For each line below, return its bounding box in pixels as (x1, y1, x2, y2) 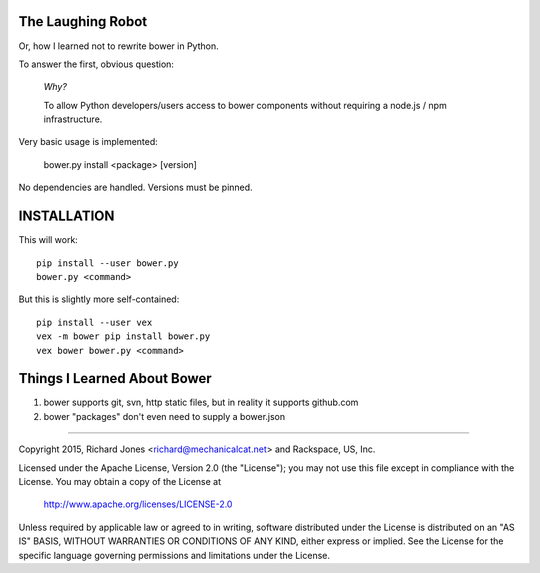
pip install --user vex (36, 316, 153, 328)
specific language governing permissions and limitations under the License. (18, 549, 330, 561)
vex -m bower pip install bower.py (36, 331, 211, 342)
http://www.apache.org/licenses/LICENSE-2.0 (43, 498, 233, 510)
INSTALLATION (18, 208, 115, 225)
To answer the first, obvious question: (18, 58, 175, 70)
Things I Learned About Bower (18, 370, 212, 387)
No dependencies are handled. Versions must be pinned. (18, 181, 254, 194)
